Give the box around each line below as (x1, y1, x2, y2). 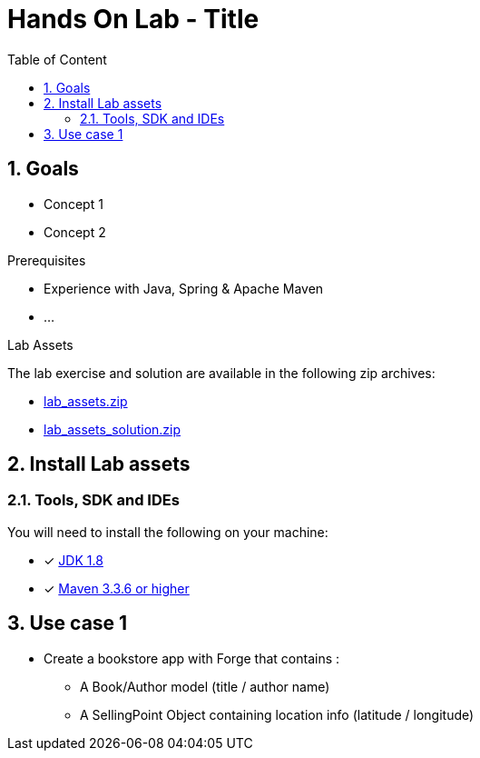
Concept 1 (44, 195, 103, 212)
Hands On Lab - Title (7, 4, 260, 35)
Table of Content (7, 51, 107, 67)
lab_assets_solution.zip (44, 421, 181, 437)
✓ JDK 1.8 (44, 552, 103, 568)
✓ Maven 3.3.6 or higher (44, 580, 190, 596)
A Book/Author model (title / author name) (80, 678, 330, 694)
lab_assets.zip (44, 393, 128, 409)
